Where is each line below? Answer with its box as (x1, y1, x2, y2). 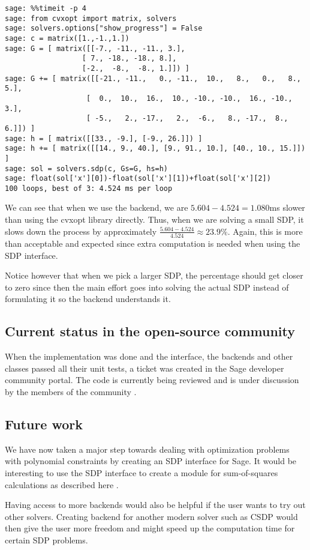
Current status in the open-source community (5, 322, 296, 340)
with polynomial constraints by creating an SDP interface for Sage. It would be (5, 455, 297, 467)
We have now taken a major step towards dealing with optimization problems (5, 443, 290, 455)
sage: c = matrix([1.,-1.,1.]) (5, 34, 130, 43)
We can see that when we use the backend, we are (5, 201, 188, 214)
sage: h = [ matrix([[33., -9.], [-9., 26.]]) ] (5, 134, 203, 143)
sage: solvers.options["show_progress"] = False (5, 24, 203, 33)
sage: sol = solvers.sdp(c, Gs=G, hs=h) (5, 164, 168, 173)
